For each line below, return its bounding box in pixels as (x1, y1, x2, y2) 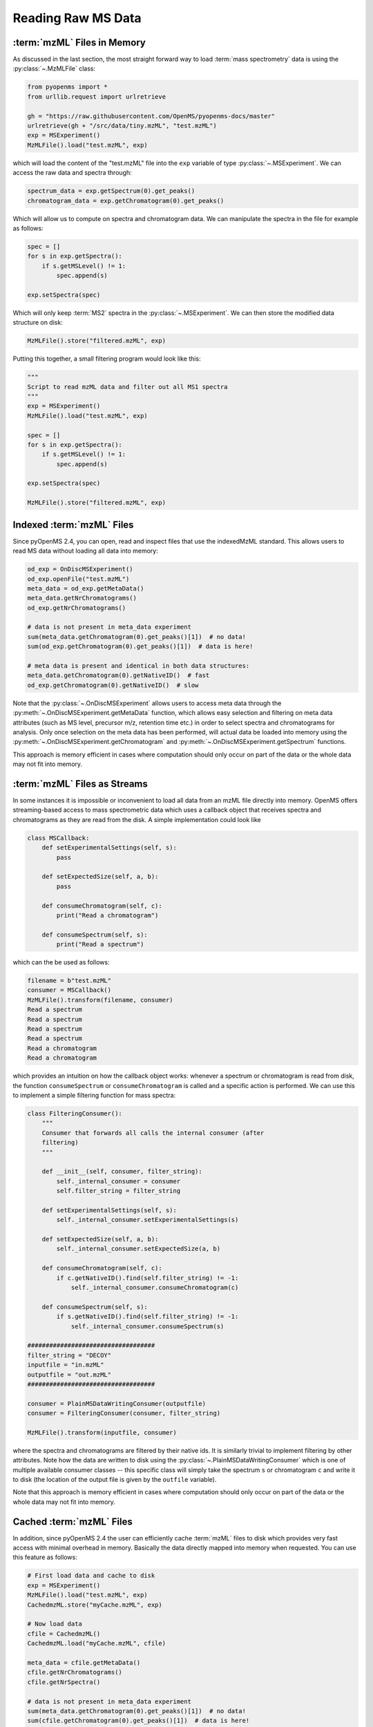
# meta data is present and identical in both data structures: (27, 662, 250, 670)
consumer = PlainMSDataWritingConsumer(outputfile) (27, 1400, 207, 1407)
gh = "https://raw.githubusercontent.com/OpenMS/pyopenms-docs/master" (27, 112, 276, 120)
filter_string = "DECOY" (27, 1351, 112, 1359)
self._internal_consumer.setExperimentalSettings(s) (56, 1216, 239, 1224)
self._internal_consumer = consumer (56, 1177, 181, 1185)
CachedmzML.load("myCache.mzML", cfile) (27, 1639, 166, 1648)
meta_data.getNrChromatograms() (27, 594, 137, 602)
